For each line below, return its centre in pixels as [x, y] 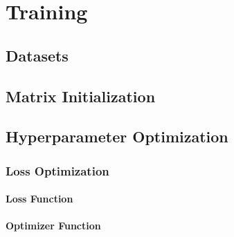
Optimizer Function [53, 226]
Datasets [37, 55]
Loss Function [39, 199]
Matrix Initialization [81, 96]
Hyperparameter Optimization [117, 136]
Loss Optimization [57, 170]
